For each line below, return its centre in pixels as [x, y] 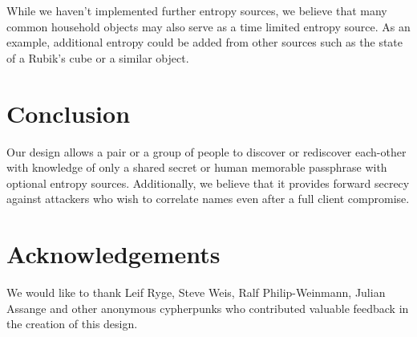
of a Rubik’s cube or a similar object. [98, 57]
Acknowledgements [113, 254]
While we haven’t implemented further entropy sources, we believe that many [197, 10]
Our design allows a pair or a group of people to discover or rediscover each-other [206, 151]
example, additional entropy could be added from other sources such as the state [205, 42]
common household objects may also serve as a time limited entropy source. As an [208, 26]
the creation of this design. [72, 324]
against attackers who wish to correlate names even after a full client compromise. [208, 199]
